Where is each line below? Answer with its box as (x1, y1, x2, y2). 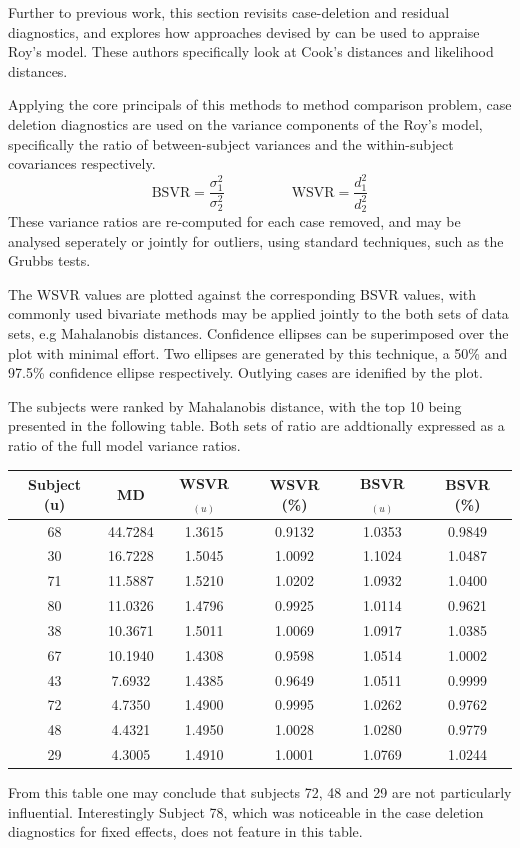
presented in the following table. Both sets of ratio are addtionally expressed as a (8, 415, 505, 436)
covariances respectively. (8, 153, 156, 174)
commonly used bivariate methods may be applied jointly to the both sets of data (8, 303, 509, 324)
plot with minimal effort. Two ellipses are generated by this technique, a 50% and (8, 342, 508, 363)
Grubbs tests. (8, 250, 91, 271)
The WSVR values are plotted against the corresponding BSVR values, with (8, 283, 477, 304)
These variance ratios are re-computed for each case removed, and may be (8, 211, 461, 232)
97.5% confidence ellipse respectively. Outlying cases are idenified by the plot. (8, 362, 483, 383)
